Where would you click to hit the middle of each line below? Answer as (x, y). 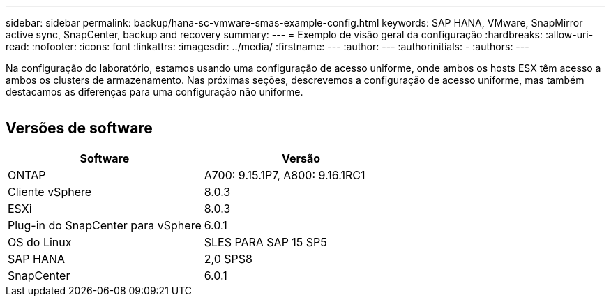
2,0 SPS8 (228, 258)
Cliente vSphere (50, 191)
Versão (301, 158)
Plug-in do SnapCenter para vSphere (105, 225)
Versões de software (79, 128)
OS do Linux (40, 242)
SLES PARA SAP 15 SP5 (265, 242)
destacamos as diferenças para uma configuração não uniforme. (154, 92)
